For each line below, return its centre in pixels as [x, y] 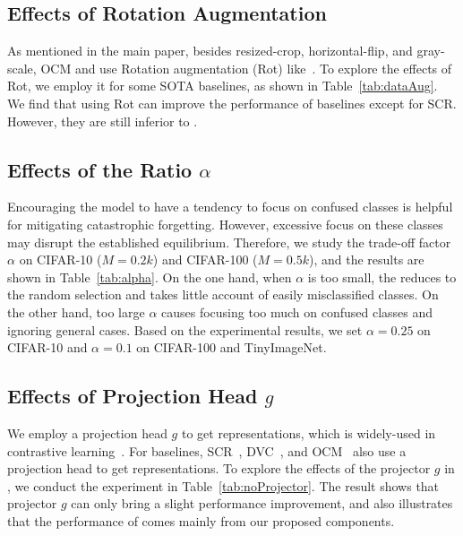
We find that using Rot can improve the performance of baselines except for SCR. [232, 103]
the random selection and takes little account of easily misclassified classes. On [223, 294]
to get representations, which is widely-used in [309, 432]
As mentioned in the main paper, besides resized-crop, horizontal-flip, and [210, 51]
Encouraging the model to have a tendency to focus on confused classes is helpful [230, 207]
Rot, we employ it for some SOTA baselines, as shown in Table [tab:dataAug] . [223, 86]
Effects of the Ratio [100, 169]
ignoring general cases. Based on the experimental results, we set [185, 329]
